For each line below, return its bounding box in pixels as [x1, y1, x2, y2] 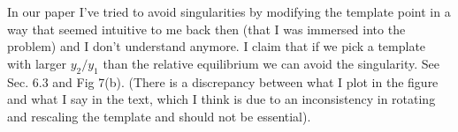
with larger [7, 54, 66, 72]
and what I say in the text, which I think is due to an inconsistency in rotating [7, 90, 436, 108]
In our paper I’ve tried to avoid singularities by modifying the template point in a [7, 3, 451, 20]
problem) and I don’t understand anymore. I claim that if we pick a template [7, 37, 426, 55]
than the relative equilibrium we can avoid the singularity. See [103, 54, 439, 72]
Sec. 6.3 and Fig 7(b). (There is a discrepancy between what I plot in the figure [7, 72, 439, 91]
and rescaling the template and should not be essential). [7, 106, 311, 125]
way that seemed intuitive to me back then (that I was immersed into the [7, 19, 406, 38]
